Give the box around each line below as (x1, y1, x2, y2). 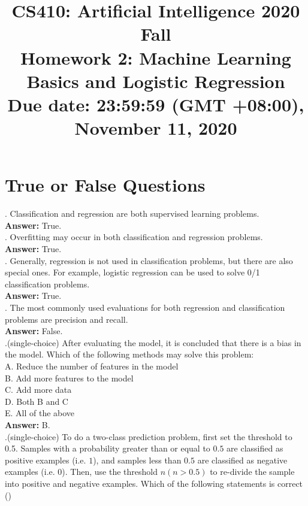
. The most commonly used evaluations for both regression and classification (5, 301, 285, 313)
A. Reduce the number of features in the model (5, 359, 179, 372)
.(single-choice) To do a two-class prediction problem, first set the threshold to (5, 430, 292, 443)
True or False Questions (5, 172, 206, 197)
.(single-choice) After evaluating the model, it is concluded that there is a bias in (5, 336, 301, 349)
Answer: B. (5, 418, 50, 431)
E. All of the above (5, 407, 75, 419)
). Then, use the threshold (62, 465, 158, 478)
